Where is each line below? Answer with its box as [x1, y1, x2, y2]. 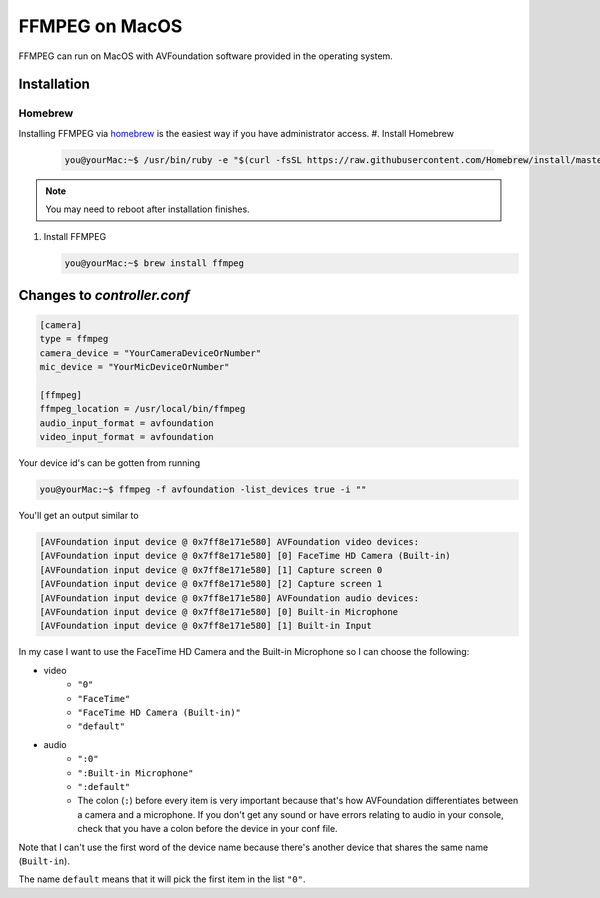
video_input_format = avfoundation [39, 431, 214, 443]
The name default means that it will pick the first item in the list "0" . [18, 873, 306, 885]
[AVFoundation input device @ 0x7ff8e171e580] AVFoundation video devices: [39, 536, 420, 548]
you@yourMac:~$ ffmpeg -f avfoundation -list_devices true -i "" [39, 484, 367, 495]
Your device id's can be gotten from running [18, 457, 201, 469]
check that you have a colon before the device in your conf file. [77, 823, 339, 835]
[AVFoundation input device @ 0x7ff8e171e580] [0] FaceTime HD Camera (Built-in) [39, 550, 452, 562]
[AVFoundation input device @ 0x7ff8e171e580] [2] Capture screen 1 [39, 578, 383, 590]
